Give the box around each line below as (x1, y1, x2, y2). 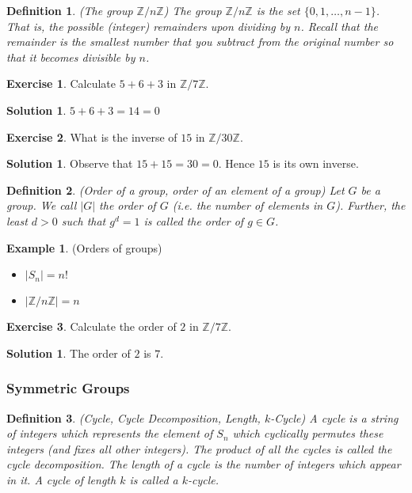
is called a (129, 471, 178, 487)
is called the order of (143, 212, 244, 229)
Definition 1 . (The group (6, 2, 133, 18)
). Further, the (335, 197, 406, 214)
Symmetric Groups (6, 378, 130, 398)
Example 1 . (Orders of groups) (6, 239, 162, 256)
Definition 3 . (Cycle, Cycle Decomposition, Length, (6, 409, 261, 426)
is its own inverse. (273, 155, 359, 172)
